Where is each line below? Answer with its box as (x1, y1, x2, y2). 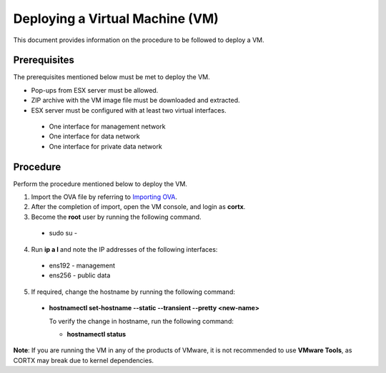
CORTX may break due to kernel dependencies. (13, 356, 154, 364)
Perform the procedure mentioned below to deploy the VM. (13, 179, 187, 188)
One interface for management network (49, 122, 166, 131)
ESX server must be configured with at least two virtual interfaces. (31, 106, 227, 114)
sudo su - (49, 229, 78, 237)
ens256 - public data (49, 271, 111, 280)
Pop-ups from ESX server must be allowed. (31, 86, 159, 94)
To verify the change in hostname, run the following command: (49, 317, 234, 325)
